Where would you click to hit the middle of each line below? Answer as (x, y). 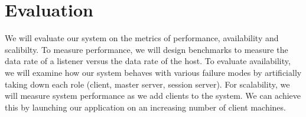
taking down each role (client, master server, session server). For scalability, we (147, 84)
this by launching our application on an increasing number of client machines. (145, 107)
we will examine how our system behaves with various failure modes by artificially (153, 72)
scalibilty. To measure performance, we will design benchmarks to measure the (147, 49)
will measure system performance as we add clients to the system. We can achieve (153, 96)
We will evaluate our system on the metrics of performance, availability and (142, 38)
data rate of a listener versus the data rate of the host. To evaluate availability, (148, 61)
